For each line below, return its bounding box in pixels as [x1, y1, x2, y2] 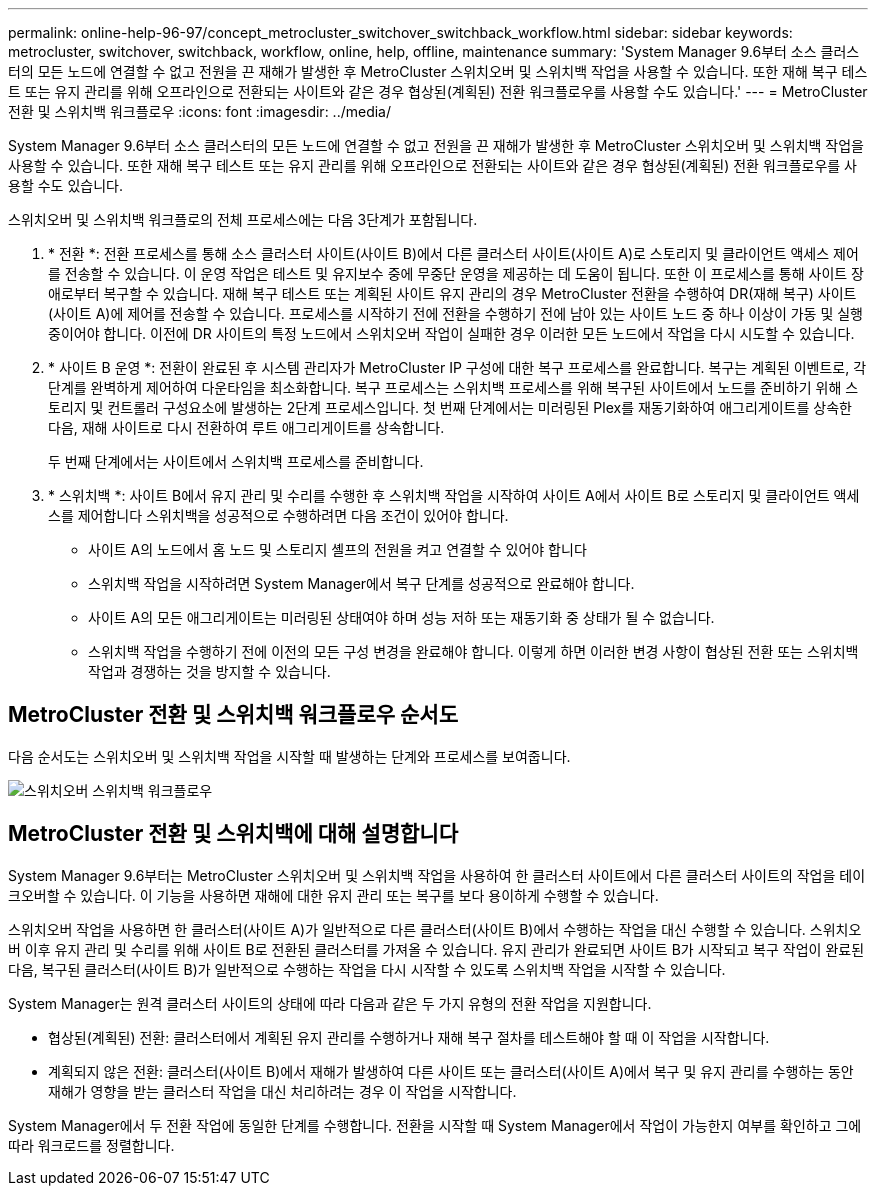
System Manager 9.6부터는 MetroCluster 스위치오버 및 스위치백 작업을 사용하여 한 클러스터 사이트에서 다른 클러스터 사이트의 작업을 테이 [8, 866, 866, 884]
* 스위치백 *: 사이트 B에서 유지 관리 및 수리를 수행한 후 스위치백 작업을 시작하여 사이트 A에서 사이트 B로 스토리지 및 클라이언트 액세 [48, 487, 860, 504]
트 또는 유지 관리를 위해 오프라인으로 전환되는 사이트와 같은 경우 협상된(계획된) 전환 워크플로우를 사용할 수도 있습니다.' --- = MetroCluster [8, 83, 868, 100]
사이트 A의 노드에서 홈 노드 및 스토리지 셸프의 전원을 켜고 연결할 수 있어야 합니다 [88, 541, 587, 558]
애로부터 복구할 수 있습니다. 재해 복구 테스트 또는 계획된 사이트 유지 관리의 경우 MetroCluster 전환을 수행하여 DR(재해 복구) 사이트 [48, 285, 857, 302]
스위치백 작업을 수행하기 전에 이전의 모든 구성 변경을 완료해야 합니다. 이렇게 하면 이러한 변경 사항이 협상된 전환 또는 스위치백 [88, 643, 859, 660]
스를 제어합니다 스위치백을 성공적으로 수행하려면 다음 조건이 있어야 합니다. [48, 507, 509, 524]
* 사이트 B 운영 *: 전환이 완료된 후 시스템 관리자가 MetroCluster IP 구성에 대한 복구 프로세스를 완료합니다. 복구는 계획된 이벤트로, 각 [48, 359, 867, 376]
